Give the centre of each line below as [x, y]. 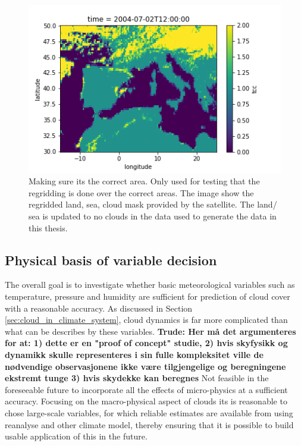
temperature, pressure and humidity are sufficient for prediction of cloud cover [148, 296]
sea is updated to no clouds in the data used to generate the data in [153, 216]
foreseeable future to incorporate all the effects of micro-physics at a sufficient [146, 389]
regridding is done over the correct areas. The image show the [141, 192]
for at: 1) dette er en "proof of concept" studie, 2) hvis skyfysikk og [146, 343]
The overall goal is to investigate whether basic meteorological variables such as [150, 285]
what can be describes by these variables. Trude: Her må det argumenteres [150, 331]
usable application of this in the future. [76, 436]
